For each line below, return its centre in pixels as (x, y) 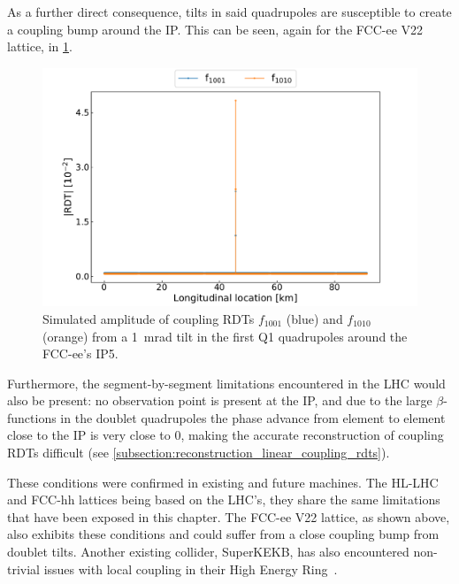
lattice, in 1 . (40, 46)
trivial (24, 569)
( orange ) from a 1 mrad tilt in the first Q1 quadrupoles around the (225, 336)
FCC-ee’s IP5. (80, 353)
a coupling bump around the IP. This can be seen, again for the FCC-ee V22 (215, 29)
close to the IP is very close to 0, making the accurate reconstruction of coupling (226, 435)
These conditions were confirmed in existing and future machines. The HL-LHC (223, 482)
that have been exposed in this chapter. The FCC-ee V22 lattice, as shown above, (229, 516)
